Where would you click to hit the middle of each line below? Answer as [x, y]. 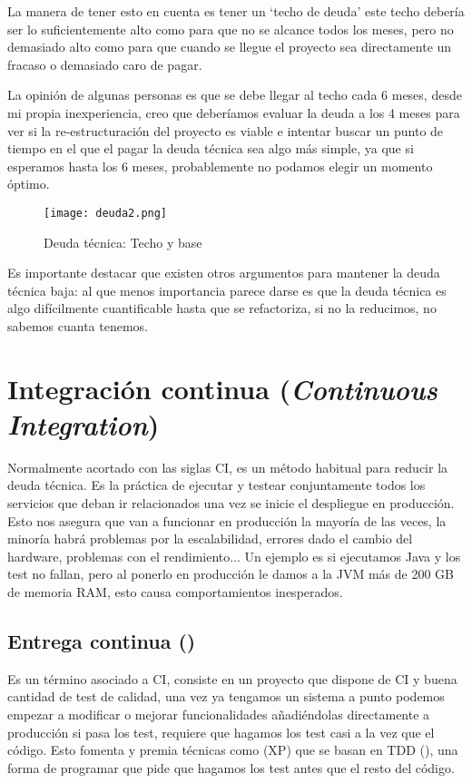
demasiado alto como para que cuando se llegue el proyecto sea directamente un [230, 47]
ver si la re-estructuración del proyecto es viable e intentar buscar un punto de [226, 130]
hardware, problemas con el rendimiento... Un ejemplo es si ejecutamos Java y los [234, 556]
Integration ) [84, 424]
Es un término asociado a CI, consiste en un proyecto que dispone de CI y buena [232, 678]
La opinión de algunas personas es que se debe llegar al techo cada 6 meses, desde [235, 95]
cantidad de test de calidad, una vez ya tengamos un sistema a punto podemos [226, 696]
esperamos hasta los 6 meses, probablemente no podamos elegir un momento [220, 166]
